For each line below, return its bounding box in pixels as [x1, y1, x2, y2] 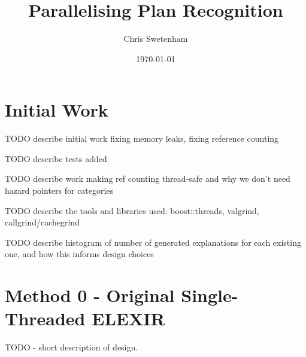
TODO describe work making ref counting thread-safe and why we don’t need [5, 172, 290, 185]
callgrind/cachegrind [5, 216, 80, 228]
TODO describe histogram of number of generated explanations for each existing [5, 236, 301, 248]
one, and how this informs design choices [5, 248, 154, 260]
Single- [181, 283, 238, 307]
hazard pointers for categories [5, 184, 114, 197]
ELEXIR [92, 306, 165, 331]
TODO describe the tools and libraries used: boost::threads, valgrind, [5, 204, 259, 216]
